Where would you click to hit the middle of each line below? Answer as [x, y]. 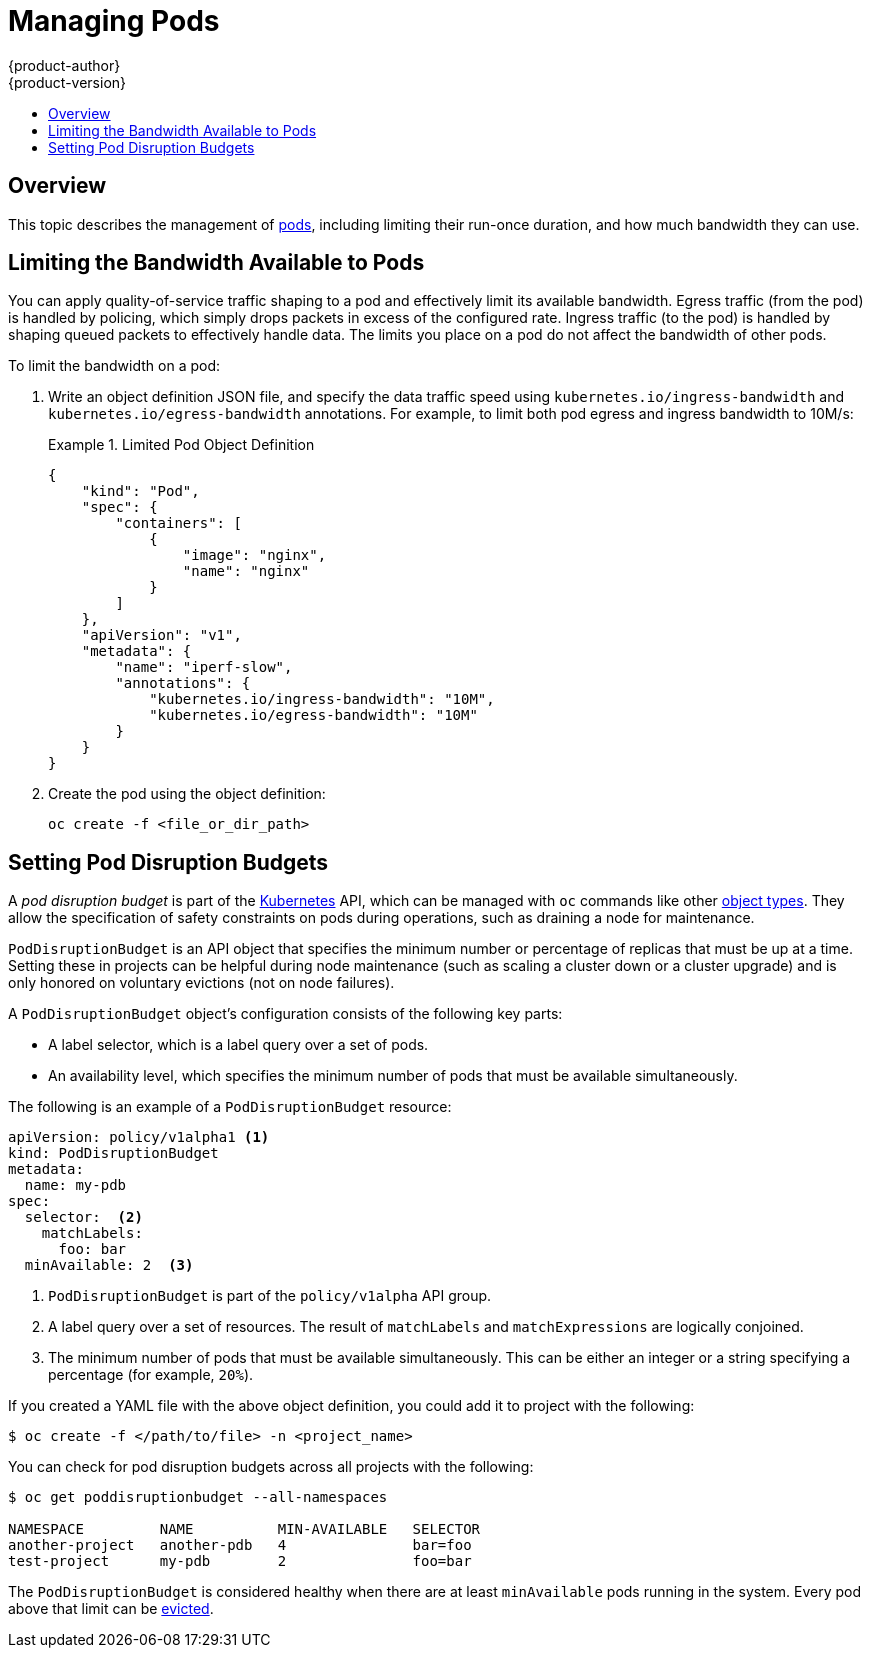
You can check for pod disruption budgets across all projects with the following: [271, 1467]
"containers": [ [178, 523]
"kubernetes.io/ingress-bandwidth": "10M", [322, 699]
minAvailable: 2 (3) [109, 1265]
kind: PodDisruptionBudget [113, 1153]
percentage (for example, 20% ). [151, 1375]
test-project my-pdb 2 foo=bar [240, 1561]
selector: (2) [83, 1217]
